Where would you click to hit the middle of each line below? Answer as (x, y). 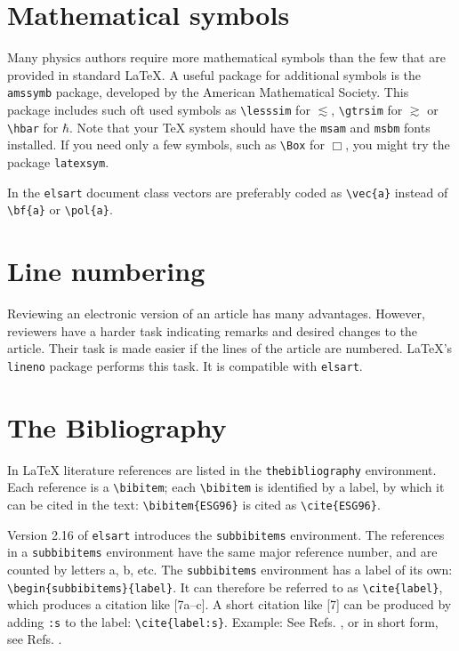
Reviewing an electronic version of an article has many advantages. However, (216, 313)
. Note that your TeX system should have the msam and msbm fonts (250, 127)
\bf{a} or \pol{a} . (60, 209)
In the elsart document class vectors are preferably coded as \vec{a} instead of (228, 192)
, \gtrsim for (367, 109)
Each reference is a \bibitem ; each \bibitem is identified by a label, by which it (226, 487)
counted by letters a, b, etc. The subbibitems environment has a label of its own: (230, 569)
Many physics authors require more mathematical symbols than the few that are (226, 57)
